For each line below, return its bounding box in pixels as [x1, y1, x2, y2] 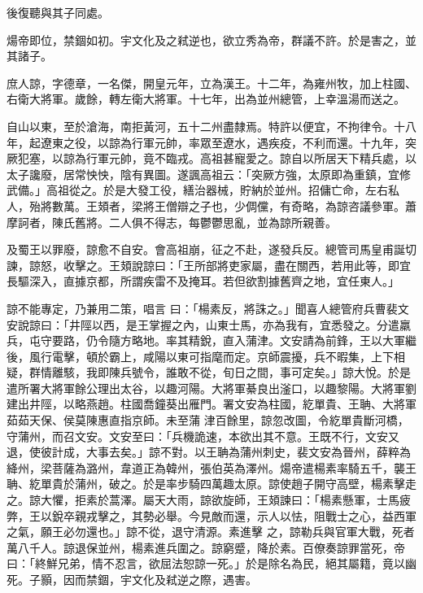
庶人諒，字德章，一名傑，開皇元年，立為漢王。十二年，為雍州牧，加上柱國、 [7, 74, 416, 91]
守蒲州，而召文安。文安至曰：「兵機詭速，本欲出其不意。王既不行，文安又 [7, 427, 399, 444]
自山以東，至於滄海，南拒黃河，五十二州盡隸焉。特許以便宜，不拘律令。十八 [7, 117, 416, 134]
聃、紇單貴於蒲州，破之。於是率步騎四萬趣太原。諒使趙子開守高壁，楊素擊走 [7, 475, 416, 492]
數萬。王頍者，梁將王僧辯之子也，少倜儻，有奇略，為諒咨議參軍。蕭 [51, 197, 416, 214]
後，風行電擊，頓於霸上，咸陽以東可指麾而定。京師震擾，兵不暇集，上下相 [7, 347, 405, 364]
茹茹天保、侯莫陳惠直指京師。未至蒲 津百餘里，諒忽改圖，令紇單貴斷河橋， [7, 412, 409, 429]
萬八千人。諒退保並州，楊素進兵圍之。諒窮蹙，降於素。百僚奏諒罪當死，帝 [7, 538, 405, 556]
